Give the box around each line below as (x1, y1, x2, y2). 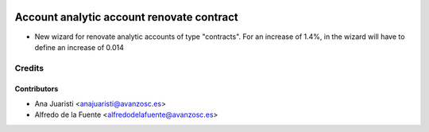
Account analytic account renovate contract (14, 10, 238, 24)
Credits (14, 62, 44, 73)
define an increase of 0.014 (34, 42, 125, 52)
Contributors (14, 84, 59, 94)
